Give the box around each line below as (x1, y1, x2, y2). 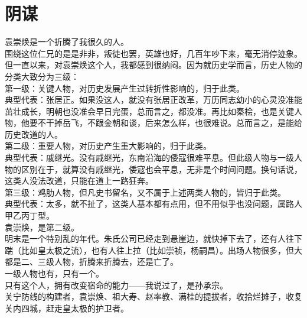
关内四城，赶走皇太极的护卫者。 (5, 301, 129, 314)
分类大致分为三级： (5, 70, 79, 82)
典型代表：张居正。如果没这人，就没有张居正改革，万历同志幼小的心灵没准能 (5, 93, 302, 106)
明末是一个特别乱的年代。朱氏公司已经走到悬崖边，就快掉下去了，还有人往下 (5, 232, 302, 245)
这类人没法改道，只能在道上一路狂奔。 (5, 174, 153, 187)
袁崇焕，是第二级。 (5, 220, 79, 233)
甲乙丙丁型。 (5, 209, 54, 222)
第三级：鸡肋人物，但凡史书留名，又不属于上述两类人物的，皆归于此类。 (5, 186, 286, 198)
